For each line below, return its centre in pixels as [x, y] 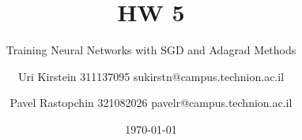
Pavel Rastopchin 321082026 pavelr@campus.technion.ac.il [151, 103]
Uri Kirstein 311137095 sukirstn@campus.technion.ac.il [151, 76]
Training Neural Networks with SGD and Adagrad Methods [151, 50]
